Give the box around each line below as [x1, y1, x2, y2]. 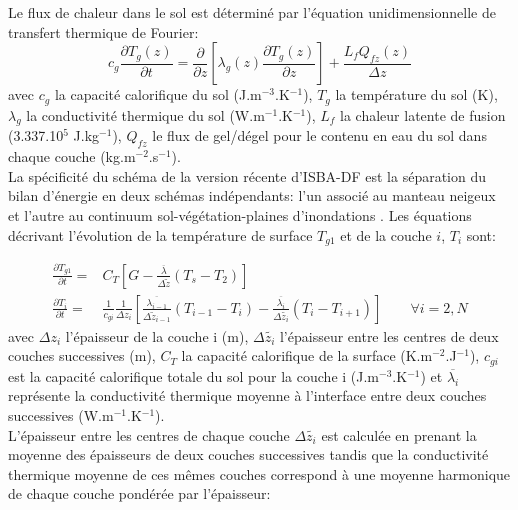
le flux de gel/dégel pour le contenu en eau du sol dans [152, 125, 487, 146]
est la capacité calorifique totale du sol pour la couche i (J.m [8, 365, 380, 386]
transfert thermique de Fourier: [8, 21, 199, 42]
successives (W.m [8, 405, 114, 426]
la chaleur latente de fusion [340, 104, 506, 125]
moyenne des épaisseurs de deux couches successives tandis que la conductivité [8, 444, 489, 465]
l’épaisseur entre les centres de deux [279, 325, 499, 346]
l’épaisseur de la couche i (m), [65, 325, 249, 346]
